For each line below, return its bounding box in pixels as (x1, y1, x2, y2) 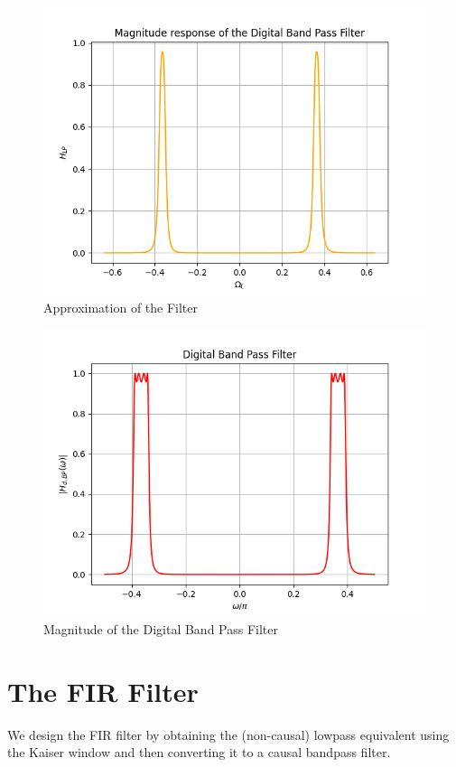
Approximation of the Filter (43, 297, 199, 316)
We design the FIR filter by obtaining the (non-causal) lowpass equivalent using (7, 725, 450, 744)
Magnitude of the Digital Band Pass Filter (43, 619, 278, 638)
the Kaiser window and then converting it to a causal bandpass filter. (7, 743, 391, 762)
